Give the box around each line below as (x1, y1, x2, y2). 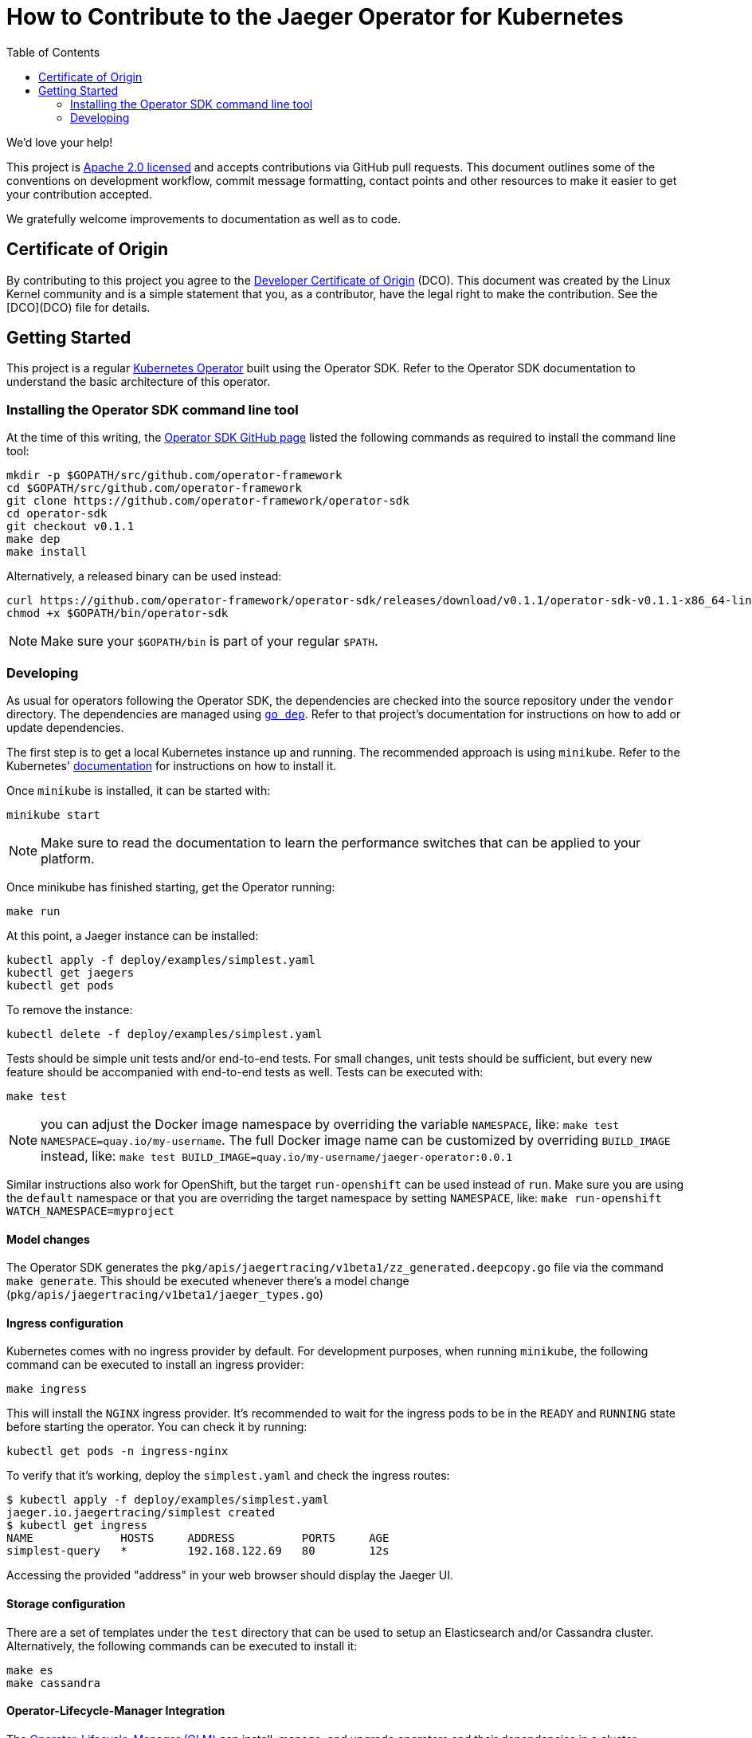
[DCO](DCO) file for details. (6, 300, 151, 314)
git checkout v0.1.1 (6, 520, 135, 533)
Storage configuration (6, 1596, 126, 1610)
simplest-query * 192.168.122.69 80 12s (6, 1544, 390, 1558)
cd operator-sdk (6, 507, 108, 521)
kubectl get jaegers (6, 965, 135, 979)
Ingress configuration (6, 1315, 123, 1330)
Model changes (6, 1232, 90, 1246)
